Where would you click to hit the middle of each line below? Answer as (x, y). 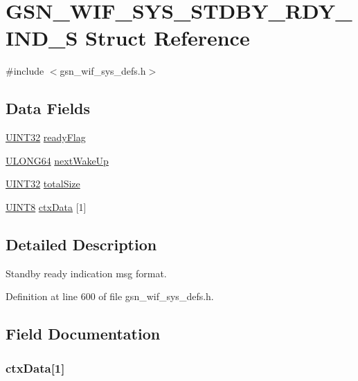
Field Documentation (83, 334)
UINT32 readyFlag (46, 137)
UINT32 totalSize (43, 184)
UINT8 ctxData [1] (46, 206)
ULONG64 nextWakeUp (57, 160)
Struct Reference (168, 38)
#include (25, 71)
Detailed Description (81, 244)
